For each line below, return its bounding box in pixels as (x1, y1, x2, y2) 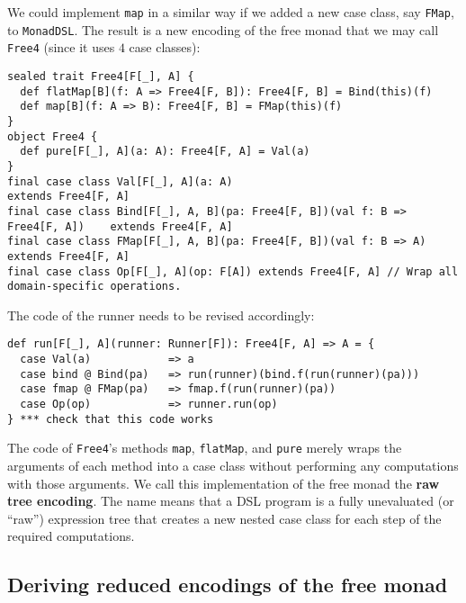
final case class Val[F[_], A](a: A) (7, 175, 233, 188)
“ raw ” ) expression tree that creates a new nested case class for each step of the (7, 508, 442, 527)
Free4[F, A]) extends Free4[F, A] (7, 220, 233, 233)
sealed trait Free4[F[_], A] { (7, 69, 194, 83)
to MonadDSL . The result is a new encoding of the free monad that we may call (7, 20, 439, 39)
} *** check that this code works (7, 412, 214, 426)
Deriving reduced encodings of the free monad (7, 571, 448, 598)
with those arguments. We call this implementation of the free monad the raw (7, 473, 440, 492)
